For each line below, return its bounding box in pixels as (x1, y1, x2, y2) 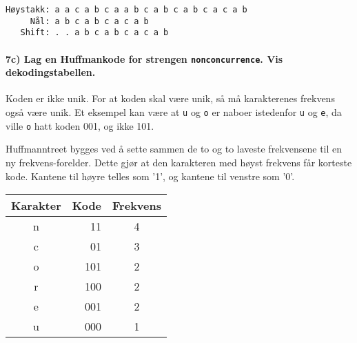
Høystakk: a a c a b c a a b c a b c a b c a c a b (6, 5, 247, 14)
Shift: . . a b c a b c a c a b (20, 28, 169, 38)
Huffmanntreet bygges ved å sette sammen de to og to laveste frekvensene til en (6, 141, 343, 156)
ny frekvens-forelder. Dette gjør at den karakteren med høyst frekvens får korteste (6, 155, 352, 169)
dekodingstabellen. (6, 65, 96, 79)
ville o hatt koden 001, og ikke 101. (6, 118, 154, 133)
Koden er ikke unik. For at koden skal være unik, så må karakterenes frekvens (6, 91, 335, 106)
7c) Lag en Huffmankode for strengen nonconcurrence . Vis (6, 51, 283, 66)
